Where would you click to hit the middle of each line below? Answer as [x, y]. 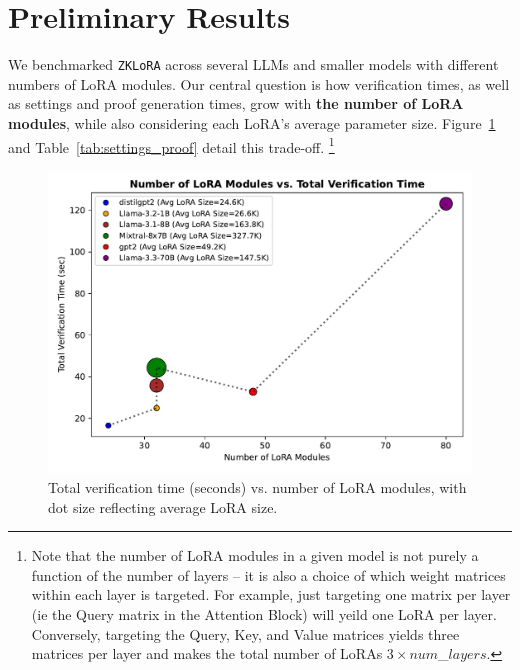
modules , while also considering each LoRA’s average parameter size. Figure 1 [252, 122]
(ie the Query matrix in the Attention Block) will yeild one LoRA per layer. [264, 614]
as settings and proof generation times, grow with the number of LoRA [236, 103]
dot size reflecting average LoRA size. [163, 506]
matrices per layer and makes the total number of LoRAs [207, 653]
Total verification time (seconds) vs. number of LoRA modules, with [257, 487]
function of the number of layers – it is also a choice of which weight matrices [268, 574]
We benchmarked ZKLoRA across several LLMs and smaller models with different [253, 64]
